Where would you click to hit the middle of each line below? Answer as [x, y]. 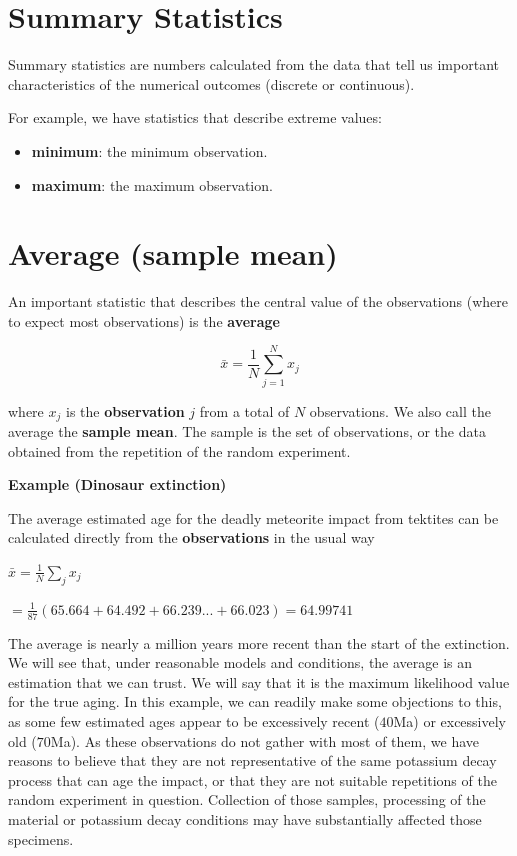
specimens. [41, 838]
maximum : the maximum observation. [152, 184]
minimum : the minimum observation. [149, 150]
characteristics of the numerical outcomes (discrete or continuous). [211, 83]
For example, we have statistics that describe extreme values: [195, 117]
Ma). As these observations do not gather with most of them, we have [264, 740]
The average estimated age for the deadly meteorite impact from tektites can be [253, 517]
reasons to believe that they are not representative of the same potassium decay [252, 760]
